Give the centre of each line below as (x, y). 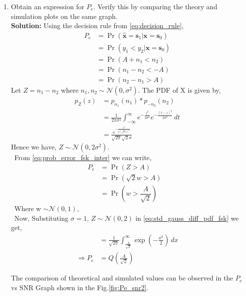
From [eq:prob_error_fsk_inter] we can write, (83, 157)
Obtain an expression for (47, 6)
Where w (28, 208)
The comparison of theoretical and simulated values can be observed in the (122, 278)
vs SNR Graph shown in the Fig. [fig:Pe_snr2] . (80, 287)
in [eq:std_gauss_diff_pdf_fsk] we (187, 218)
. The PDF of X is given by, (179, 90)
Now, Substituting (41, 218)
